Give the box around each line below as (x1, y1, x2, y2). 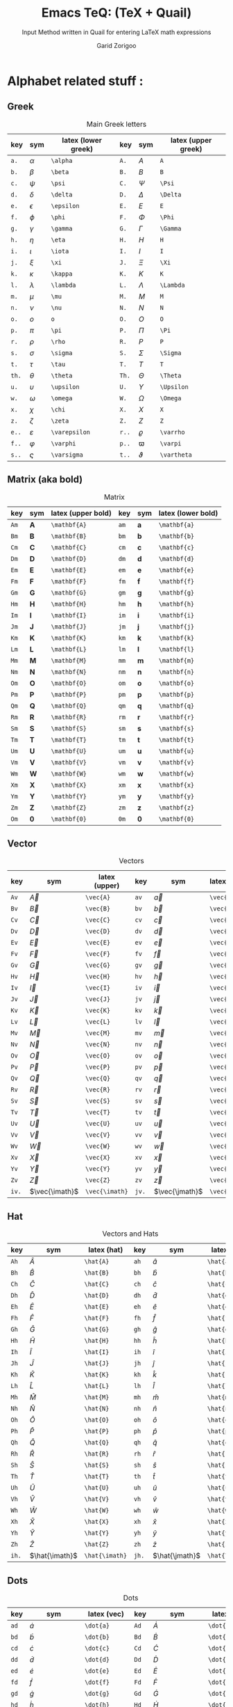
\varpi (159, 439, 182, 447)
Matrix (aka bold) (7, 473, 83, 485)
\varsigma (51, 450, 83, 459)
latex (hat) (87, 1245, 123, 1254)
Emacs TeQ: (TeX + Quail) (41, 5, 192, 21)
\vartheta (159, 450, 193, 459)
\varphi (51, 439, 76, 447)
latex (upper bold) (51, 508, 112, 518)
